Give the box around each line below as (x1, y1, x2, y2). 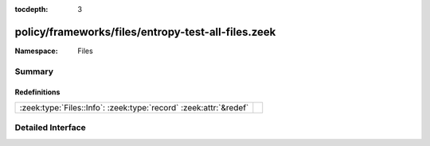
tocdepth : (14, 5, 49, 13)
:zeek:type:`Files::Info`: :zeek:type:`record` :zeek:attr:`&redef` (19, 102, 249, 113)
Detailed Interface (14, 122, 87, 133)
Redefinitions (14, 87, 61, 97)
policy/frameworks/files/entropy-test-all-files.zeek (14, 25, 276, 39)
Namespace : (14, 46, 59, 56)
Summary (14, 66, 54, 77)
